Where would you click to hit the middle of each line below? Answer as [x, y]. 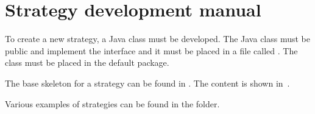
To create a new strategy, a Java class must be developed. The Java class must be [158, 39]
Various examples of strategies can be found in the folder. [112, 103]
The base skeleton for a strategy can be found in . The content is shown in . [147, 83]
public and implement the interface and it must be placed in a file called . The [151, 50]
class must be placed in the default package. [87, 62]
